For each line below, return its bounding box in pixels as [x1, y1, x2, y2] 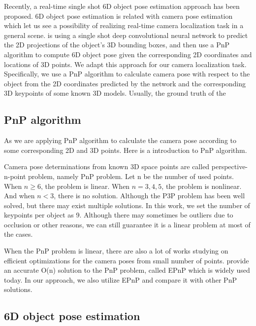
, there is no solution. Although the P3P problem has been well [54, 190, 245, 201]
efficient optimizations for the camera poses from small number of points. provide [4, 255, 249, 265]
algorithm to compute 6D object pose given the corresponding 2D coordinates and [4, 49, 252, 59]
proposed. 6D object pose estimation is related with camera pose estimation [4, 10, 233, 21]
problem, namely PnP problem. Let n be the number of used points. [28, 171, 234, 181]
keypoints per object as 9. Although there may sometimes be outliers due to [4, 210, 233, 220]
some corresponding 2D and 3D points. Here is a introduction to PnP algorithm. [4, 145, 247, 155]
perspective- [211, 161, 248, 172]
